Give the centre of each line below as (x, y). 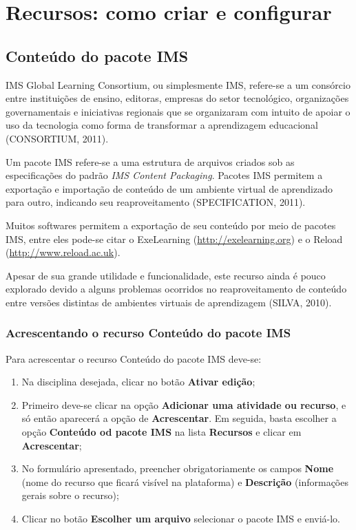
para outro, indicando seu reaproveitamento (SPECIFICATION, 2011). (156, 202)
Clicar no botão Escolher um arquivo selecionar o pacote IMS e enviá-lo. (181, 519)
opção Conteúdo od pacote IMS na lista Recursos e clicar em (161, 432)
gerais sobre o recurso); (70, 495)
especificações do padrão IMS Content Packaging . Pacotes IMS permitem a (164, 175)
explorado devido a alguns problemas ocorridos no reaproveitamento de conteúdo (176, 289)
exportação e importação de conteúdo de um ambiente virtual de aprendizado (169, 188)
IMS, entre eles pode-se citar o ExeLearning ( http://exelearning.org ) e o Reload (174, 238)
